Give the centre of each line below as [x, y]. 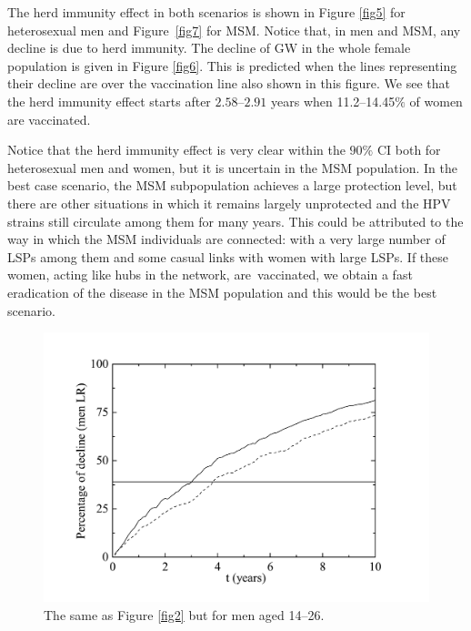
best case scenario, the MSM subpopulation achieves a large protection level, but [232, 185]
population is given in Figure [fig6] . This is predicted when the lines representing [232, 65]
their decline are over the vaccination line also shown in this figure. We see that [229, 83]
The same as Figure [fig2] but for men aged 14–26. [184, 614]
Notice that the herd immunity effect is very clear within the [176, 150]
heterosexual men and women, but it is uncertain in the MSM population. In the [232, 167]
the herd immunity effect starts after [109, 101]
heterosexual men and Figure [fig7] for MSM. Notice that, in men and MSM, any [234, 30]
